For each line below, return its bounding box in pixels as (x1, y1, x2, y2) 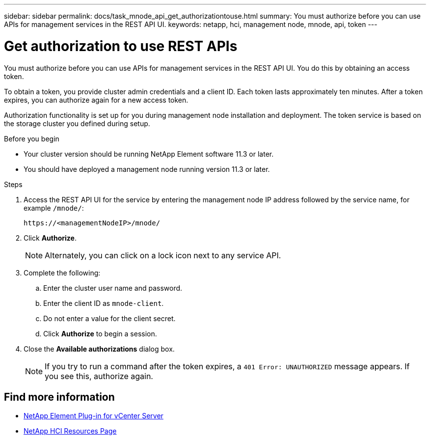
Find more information (4, 390, 115, 403)
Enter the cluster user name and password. (43, 283, 183, 292)
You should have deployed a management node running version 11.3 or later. (24, 165, 270, 173)
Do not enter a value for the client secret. (43, 314, 176, 323)
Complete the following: (24, 268, 101, 277)
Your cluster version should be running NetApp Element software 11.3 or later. (24, 149, 274, 158)
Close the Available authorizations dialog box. (24, 344, 175, 353)
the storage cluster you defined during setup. (4, 119, 150, 128)
